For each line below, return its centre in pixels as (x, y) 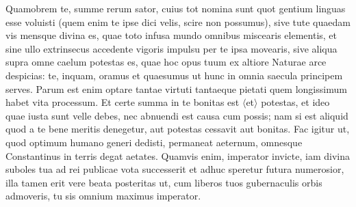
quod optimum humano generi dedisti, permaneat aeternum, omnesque (154, 142)
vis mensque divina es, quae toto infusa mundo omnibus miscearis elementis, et (171, 35)
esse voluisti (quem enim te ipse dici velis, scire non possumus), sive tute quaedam (178, 22)
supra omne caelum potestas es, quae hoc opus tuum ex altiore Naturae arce (166, 62)
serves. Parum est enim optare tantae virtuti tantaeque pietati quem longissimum (176, 88)
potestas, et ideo (295, 102)
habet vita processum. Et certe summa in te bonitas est (123, 102)
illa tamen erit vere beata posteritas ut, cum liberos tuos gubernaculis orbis (164, 182)
